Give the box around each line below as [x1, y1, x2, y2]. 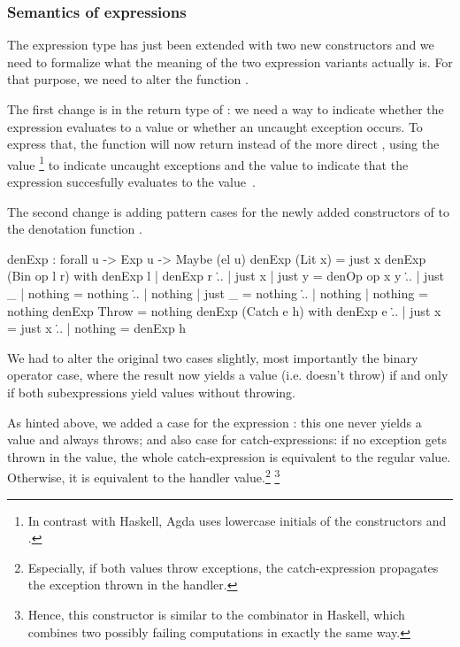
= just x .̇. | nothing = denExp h [7, 319, 187, 337]
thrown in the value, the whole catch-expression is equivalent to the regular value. [7, 447, 451, 466]
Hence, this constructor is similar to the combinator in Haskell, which [27, 605, 405, 623]
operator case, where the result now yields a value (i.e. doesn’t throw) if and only [7, 366, 448, 384]
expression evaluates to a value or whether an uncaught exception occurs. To [7, 117, 423, 135]
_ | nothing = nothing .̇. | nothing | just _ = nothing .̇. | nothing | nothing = [7, 284, 428, 302]
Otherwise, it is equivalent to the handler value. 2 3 [7, 466, 280, 486]
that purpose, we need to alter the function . [7, 70, 249, 89]
